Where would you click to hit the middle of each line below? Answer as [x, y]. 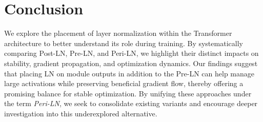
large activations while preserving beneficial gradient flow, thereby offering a [124, 83]
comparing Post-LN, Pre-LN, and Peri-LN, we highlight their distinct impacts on [131, 53]
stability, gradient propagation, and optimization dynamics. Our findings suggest [131, 63]
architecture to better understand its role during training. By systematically [124, 43]
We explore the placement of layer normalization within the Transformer [118, 33]
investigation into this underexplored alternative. [81, 113]
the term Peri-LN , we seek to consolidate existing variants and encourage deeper [131, 103]
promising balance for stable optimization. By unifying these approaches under [128, 93]
